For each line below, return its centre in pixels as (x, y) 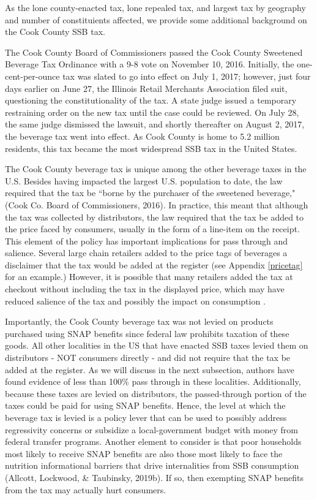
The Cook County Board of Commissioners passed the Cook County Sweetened (154, 52)
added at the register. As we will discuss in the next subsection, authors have (150, 369)
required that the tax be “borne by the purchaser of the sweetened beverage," (150, 193)
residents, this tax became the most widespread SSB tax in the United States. (151, 148)
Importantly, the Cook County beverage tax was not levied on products (139, 321)
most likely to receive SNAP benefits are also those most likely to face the (144, 453)
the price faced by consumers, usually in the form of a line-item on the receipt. (152, 229)
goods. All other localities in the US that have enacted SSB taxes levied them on (157, 345)
